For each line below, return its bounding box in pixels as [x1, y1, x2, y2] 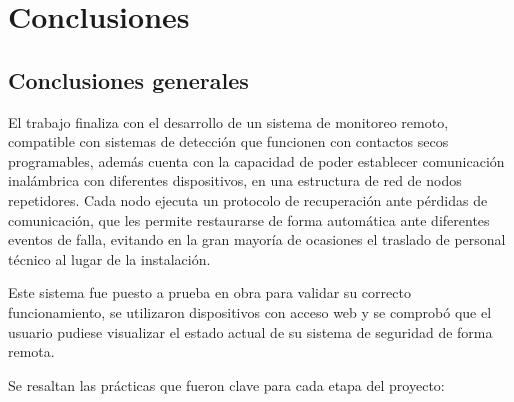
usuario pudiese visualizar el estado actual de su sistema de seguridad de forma [8, 321, 493, 342]
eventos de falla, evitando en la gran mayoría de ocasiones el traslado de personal [8, 229, 506, 250]
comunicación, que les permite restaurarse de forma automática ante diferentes [8, 209, 490, 230]
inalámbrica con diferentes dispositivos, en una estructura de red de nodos [8, 170, 462, 191]
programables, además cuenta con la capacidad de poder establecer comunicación [8, 150, 505, 171]
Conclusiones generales [8, 64, 249, 95]
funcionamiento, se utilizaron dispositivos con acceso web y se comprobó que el [8, 301, 492, 322]
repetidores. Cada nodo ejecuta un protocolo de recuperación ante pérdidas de [8, 189, 488, 210]
